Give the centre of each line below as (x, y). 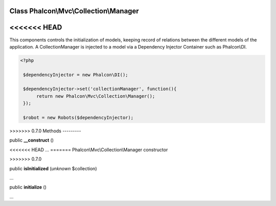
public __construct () (31, 140)
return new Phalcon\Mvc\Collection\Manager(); (96, 96)
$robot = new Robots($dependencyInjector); (78, 118)
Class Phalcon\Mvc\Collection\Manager (74, 11)
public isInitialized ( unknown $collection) (53, 168)
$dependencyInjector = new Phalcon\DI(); (76, 75)
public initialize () (28, 187)
